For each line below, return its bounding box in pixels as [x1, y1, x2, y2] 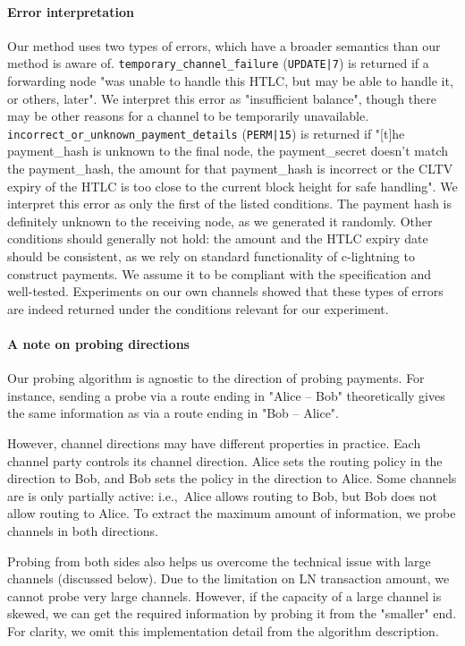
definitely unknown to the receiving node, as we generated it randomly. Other [7, 211, 433, 230]
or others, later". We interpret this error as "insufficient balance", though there [7, 89, 436, 107]
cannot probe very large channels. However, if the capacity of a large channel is [7, 586, 442, 605]
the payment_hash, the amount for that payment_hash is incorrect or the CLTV [7, 159, 453, 178]
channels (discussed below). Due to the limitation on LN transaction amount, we [7, 569, 450, 588]
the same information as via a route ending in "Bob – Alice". [7, 404, 339, 422]
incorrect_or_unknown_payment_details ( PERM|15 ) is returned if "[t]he [7, 123, 405, 142]
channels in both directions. [7, 521, 158, 540]
